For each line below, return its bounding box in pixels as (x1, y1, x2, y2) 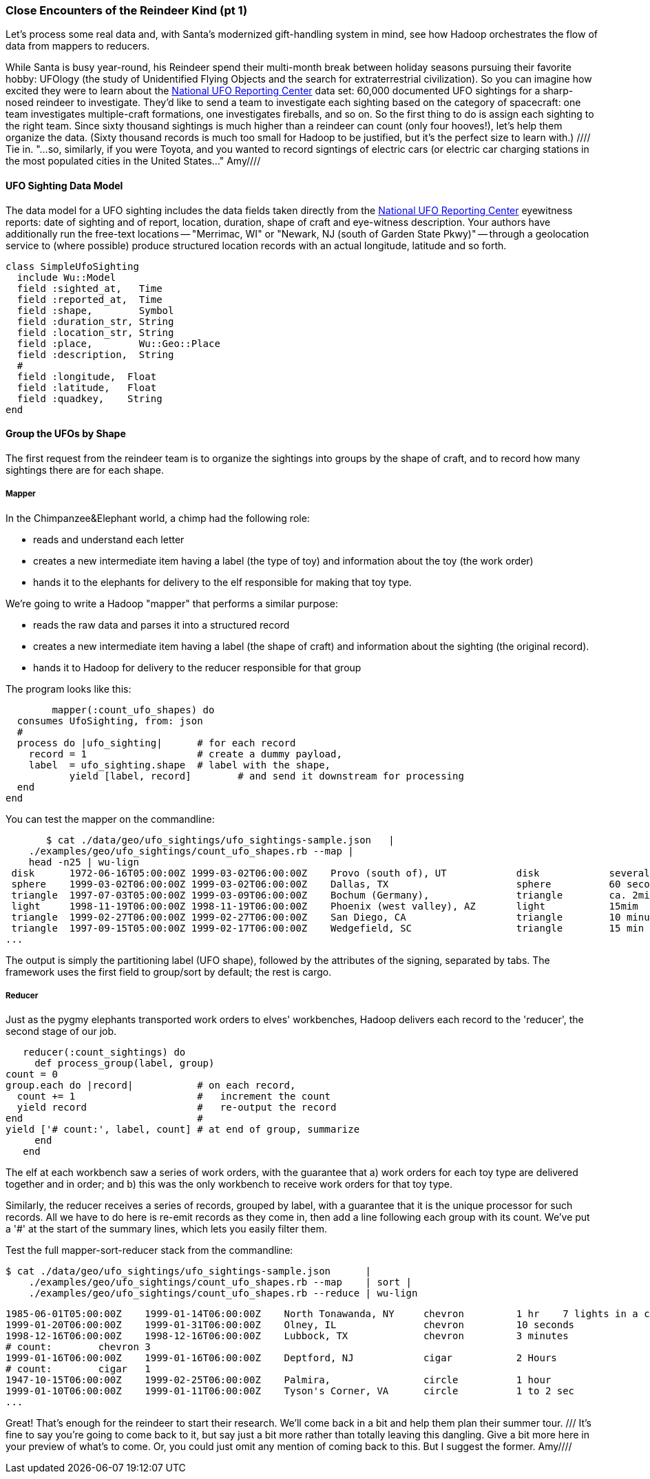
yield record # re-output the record (17, 1102, 337, 1113)
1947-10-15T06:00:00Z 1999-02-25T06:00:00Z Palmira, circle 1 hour (6, 1374, 552, 1386)
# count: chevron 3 (6, 1341, 151, 1353)
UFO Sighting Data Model (6, 179, 123, 191)
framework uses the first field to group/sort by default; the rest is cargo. (6, 965, 332, 978)
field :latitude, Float (17, 381, 157, 393)
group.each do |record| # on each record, (6, 1080, 296, 1091)
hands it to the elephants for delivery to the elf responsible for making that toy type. (33, 576, 412, 588)
